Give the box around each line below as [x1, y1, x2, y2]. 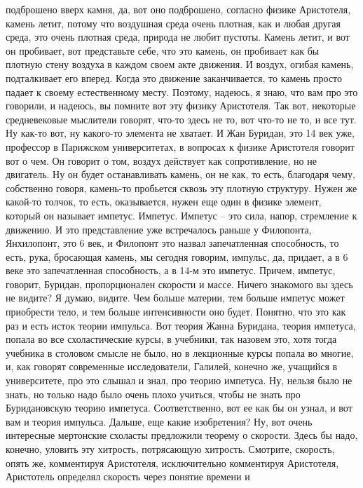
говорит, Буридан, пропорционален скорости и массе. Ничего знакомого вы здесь [6, 276, 353, 291]
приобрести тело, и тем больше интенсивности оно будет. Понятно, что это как [6, 304, 346, 319]
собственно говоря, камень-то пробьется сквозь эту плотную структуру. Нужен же [6, 180, 357, 195]
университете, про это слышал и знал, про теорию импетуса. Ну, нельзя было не [6, 373, 352, 388]
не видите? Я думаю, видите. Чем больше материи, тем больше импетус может [6, 290, 345, 305]
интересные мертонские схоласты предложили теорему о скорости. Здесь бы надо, [6, 428, 358, 442]
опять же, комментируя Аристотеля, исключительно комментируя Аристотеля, [6, 455, 339, 470]
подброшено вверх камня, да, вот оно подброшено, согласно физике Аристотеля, [6, 2, 351, 16]
